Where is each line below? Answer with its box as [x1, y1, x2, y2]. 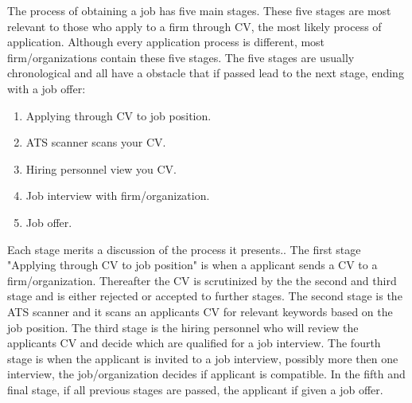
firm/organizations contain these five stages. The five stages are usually [7, 49, 355, 65]
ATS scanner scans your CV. [25, 134, 166, 151]
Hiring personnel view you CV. [25, 160, 177, 177]
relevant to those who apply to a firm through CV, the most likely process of [7, 18, 382, 34]
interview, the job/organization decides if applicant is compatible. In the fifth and [7, 366, 406, 382]
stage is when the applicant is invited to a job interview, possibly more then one [7, 350, 398, 366]
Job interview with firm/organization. [25, 187, 210, 204]
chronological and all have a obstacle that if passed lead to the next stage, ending [7, 65, 404, 81]
